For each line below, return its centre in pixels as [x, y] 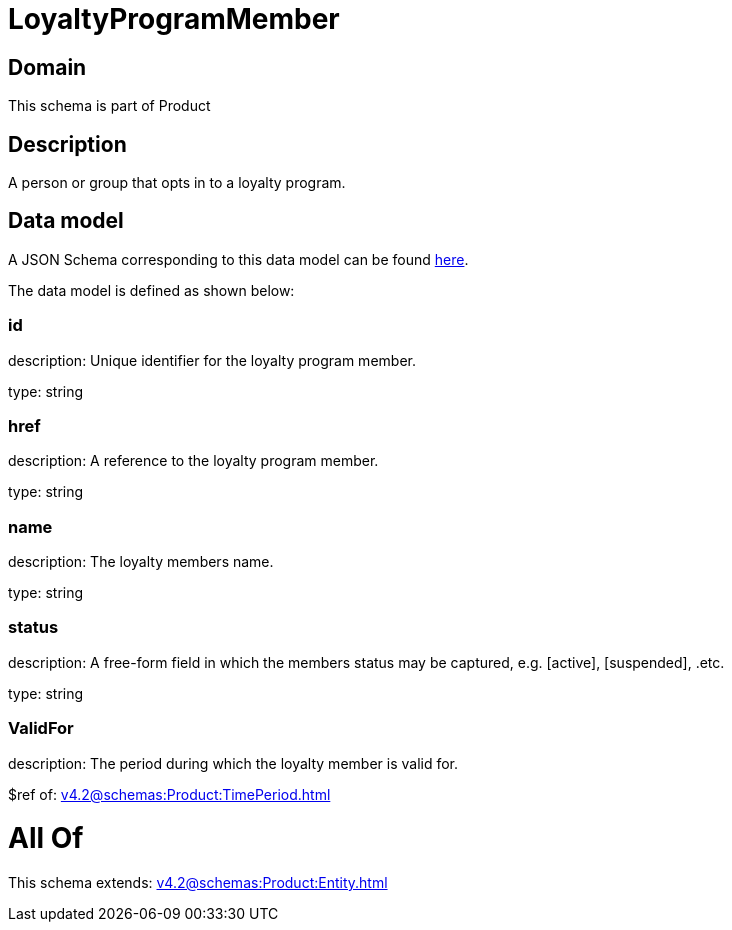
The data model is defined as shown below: [151, 290]
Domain [47, 67]
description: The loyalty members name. [141, 562]
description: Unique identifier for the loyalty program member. [212, 360]
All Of [46, 838]
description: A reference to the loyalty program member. [193, 461]
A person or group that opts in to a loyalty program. [177, 183]
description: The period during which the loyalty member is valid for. [233, 763]
